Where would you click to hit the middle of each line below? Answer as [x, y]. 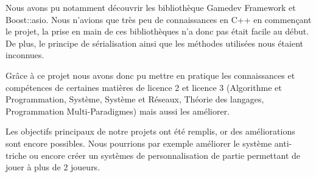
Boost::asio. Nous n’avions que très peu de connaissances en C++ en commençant [159, 19]
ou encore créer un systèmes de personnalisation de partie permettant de [165, 155]
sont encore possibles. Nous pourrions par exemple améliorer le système [139, 143]
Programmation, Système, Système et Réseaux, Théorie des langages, [135, 99]
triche [16, 155]
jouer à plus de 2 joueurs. [53, 167]
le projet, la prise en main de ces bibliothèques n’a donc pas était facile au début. [157, 31]
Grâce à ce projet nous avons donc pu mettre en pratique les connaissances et [150, 75]
